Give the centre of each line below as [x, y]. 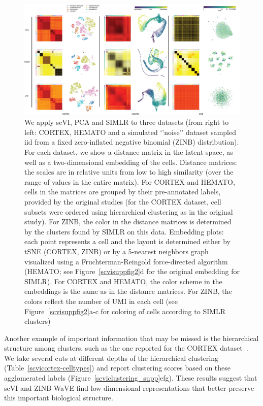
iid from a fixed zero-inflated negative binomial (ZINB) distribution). [132, 142]
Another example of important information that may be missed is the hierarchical [131, 338]
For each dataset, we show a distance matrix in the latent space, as [129, 152]
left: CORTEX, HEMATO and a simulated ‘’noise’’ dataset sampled [130, 132]
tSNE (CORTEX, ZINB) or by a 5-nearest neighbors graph [117, 251]
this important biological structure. [59, 398]
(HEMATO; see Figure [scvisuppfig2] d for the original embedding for [132, 271]
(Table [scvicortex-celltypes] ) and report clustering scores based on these [118, 368]
